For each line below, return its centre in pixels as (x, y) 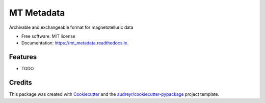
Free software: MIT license (48, 36)
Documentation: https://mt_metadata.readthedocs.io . (75, 43)
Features (23, 57)
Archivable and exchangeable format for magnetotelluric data (71, 27)
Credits (21, 83)
